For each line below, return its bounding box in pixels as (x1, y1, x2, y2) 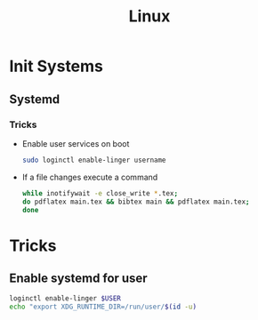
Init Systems (9, 56, 104, 76)
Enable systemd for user (9, 270, 149, 285)
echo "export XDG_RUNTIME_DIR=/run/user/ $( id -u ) (9, 302, 198, 312)
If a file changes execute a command (21, 172, 158, 182)
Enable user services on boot (21, 138, 130, 148)
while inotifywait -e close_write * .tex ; (21, 188, 179, 197)
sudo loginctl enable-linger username (21, 156, 166, 164)
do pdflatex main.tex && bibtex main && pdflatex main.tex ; (21, 197, 250, 206)
